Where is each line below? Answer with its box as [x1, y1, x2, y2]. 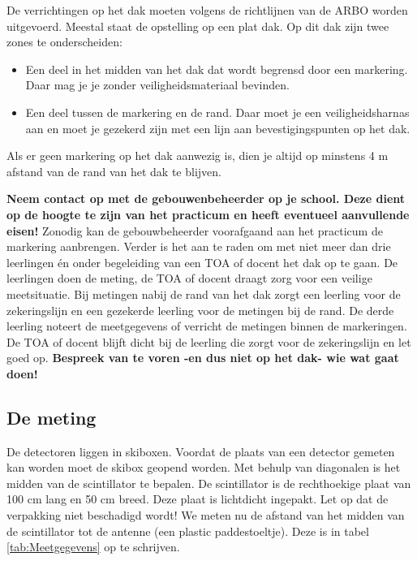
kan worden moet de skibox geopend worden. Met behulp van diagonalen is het [6, 459, 401, 476]
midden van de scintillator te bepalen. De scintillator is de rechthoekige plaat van [6, 474, 411, 491]
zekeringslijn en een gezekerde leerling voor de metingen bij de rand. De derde [6, 301, 394, 318]
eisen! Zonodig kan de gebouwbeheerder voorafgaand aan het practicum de [6, 222, 383, 239]
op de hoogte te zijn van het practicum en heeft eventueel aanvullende [6, 205, 410, 222]
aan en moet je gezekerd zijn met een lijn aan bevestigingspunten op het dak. [25, 119, 411, 136]
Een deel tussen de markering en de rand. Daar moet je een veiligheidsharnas [25, 103, 410, 120]
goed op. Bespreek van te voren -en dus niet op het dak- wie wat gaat [6, 349, 399, 366]
